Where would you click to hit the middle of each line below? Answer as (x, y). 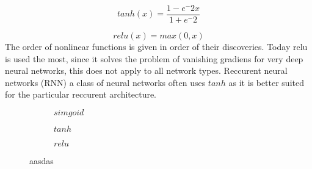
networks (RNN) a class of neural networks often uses (105, 82)
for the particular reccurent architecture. (81, 94)
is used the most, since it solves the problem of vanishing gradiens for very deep (154, 58)
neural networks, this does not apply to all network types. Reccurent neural (146, 70)
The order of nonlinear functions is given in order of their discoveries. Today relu (156, 47)
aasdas (42, 161)
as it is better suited (266, 82)
